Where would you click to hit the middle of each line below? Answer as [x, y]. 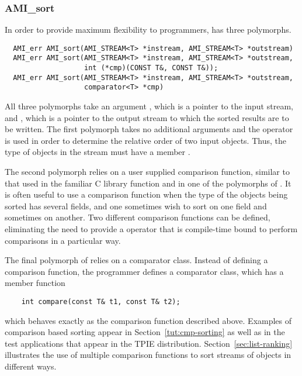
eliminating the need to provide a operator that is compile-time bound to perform [151, 229]
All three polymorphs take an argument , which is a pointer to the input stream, [149, 106]
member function [35, 283]
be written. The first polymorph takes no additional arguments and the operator [149, 129]
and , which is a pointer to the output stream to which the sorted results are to [147, 117]
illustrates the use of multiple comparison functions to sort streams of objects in [148, 355]
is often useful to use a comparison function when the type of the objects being [146, 194]
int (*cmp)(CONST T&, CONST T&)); [151, 68]
